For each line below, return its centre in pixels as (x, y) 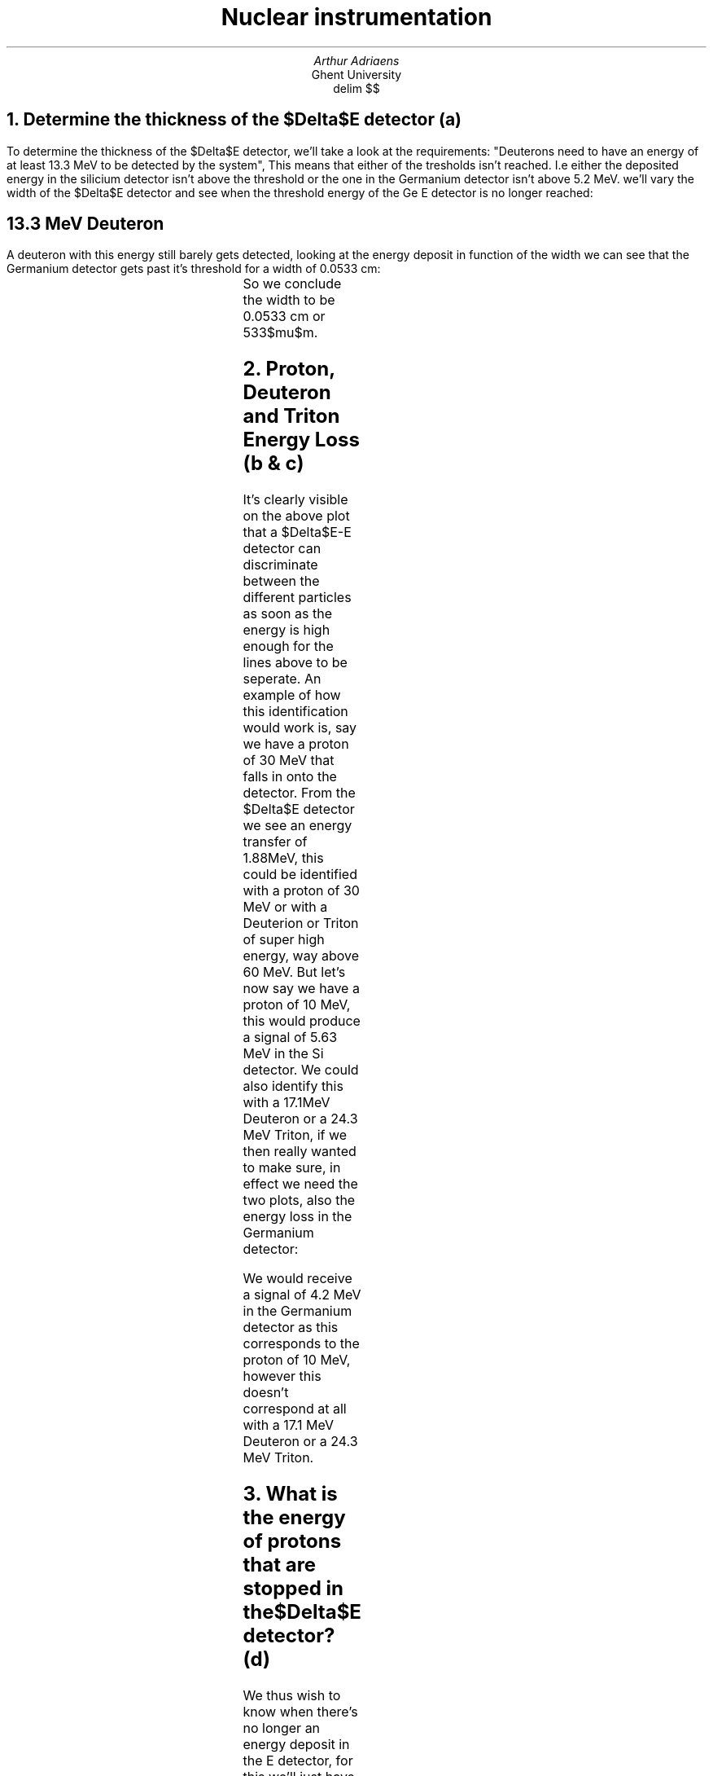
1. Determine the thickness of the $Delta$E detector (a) (234, 120)
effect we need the (300, 1184)
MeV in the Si (283, 1054)
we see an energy (297, 826)
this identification (295, 712)
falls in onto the (290, 777)
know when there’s (300, 1712)
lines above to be (295, 663)
